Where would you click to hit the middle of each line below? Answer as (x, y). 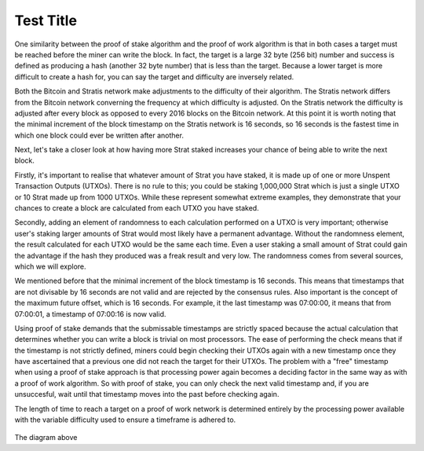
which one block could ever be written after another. (99, 135)
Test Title (46, 20)
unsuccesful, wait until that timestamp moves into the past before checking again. (147, 394)
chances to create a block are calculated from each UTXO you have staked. (137, 208)
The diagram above (46, 438)
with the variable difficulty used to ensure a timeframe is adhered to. (125, 420)
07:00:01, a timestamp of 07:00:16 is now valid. (90, 313)
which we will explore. (50, 266)
